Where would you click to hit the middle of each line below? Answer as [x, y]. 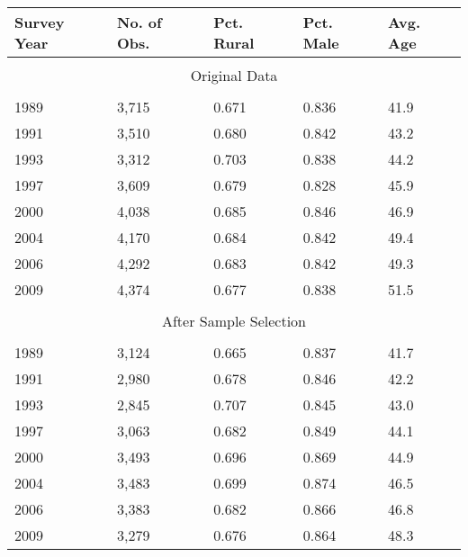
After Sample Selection [234, 321]
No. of [139, 22]
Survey [40, 22]
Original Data [234, 75]
